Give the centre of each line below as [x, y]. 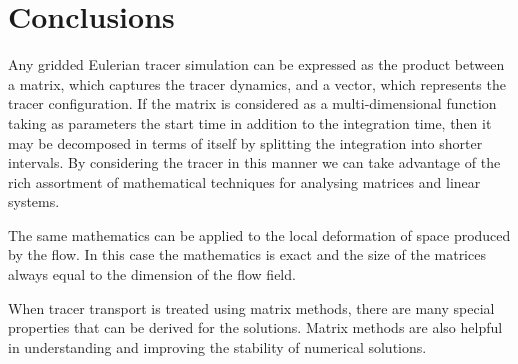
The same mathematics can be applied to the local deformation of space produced [259, 234]
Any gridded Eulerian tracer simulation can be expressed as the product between [256, 64]
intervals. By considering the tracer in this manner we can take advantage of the [254, 162]
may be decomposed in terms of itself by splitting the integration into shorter [245, 142]
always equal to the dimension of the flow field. [152, 274]
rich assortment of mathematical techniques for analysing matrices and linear [244, 181]
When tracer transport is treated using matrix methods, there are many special [251, 307]
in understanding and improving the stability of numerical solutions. [217, 346]
